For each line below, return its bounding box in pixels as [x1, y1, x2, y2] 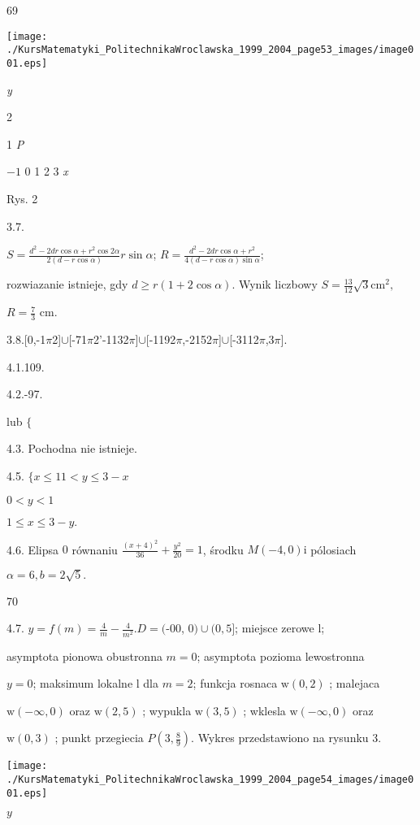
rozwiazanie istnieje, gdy [6, 276, 128, 293]
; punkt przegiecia [54, 729, 144, 746]
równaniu [71, 541, 118, 558]
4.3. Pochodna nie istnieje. [6, 440, 137, 457]
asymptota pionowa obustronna [6, 647, 162, 664]
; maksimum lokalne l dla [32, 675, 158, 692]
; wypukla [142, 701, 192, 719]
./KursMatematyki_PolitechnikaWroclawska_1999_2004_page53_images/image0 [6, 44, 414, 56]
